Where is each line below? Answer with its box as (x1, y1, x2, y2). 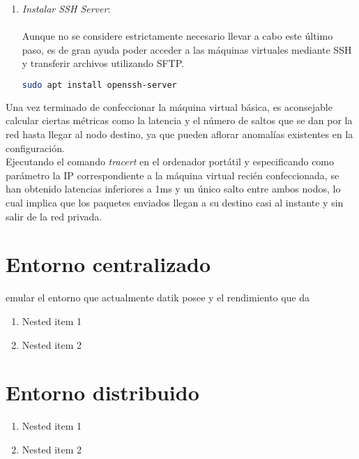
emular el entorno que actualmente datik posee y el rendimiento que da (6, 290, 310, 305)
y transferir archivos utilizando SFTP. (22, 56, 184, 70)
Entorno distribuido (6, 378, 199, 407)
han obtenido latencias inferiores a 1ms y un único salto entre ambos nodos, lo (6, 181, 341, 196)
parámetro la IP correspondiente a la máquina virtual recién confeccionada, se (6, 167, 339, 182)
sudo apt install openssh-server (22, 80, 177, 90)
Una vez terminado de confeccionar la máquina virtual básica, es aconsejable (6, 99, 333, 114)
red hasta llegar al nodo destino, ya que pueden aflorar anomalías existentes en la (6, 127, 353, 142)
